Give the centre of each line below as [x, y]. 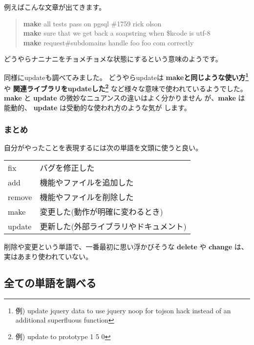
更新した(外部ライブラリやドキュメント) [113, 226]
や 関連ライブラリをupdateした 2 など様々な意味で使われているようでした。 [126, 88]
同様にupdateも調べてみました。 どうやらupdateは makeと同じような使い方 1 [126, 76]
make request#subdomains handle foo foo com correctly [108, 42]
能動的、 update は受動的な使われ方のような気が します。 [97, 108]
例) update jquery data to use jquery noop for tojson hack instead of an [123, 310]
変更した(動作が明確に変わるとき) [101, 212]
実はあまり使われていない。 [48, 256]
